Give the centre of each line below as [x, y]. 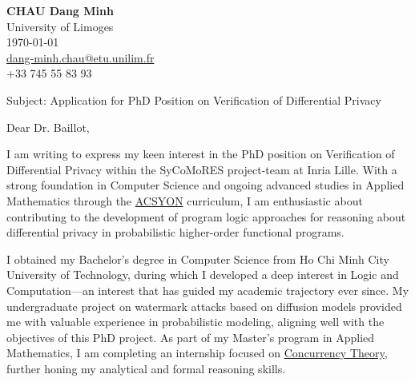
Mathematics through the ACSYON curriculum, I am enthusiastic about [185, 200]
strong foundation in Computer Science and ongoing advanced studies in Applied [205, 185]
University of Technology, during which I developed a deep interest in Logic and [203, 275]
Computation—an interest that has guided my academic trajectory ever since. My [208, 290]
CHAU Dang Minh [60, 10]
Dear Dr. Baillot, [48, 127]
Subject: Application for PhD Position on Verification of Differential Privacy [194, 99]
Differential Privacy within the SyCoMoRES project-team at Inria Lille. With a [202, 169]
